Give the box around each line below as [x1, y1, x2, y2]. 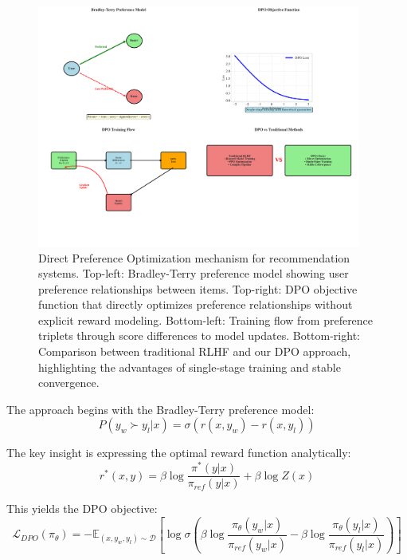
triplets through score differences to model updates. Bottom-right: [38, 327, 360, 344]
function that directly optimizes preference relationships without [38, 296, 353, 313]
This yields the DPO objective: [6, 500, 158, 517]
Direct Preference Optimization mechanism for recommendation [38, 249, 350, 266]
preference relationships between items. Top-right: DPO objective [38, 280, 358, 297]
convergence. [38, 374, 100, 391]
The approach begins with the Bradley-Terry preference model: [6, 400, 315, 417]
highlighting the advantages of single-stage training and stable [38, 358, 341, 375]
